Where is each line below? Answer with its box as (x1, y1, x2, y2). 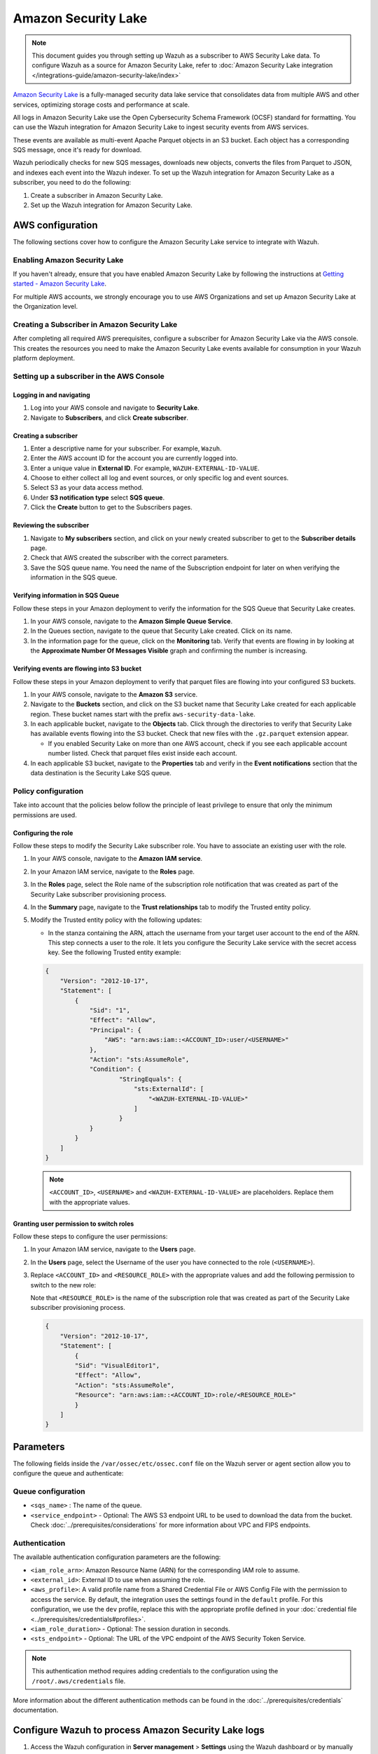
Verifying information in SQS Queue (13, 591, 120, 600)
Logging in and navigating (13, 390, 90, 399)
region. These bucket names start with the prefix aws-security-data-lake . (30, 709, 255, 718)
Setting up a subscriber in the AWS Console (13, 371, 164, 381)
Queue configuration (13, 1486, 85, 1496)
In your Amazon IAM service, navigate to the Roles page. (30, 867, 195, 876)
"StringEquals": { (119, 1075, 182, 1083)
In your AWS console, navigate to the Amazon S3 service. (30, 690, 198, 698)
